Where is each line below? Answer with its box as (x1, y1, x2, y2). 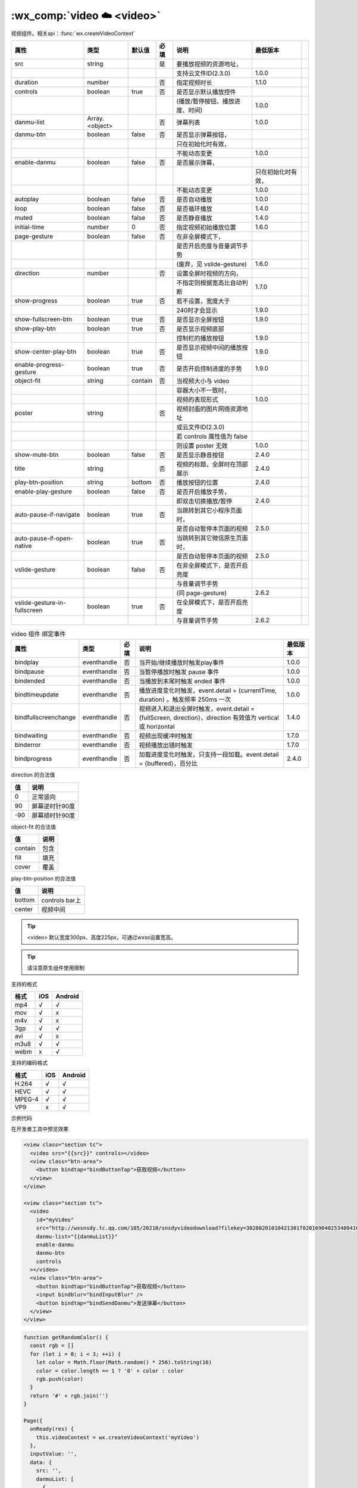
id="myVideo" (36, 1216, 74, 1223)
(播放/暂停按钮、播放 (176, 97, 234, 105)
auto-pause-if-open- (14, 534, 73, 542)
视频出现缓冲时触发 (139, 732, 193, 740)
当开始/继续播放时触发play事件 (139, 658, 225, 667)
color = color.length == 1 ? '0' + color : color (36, 1367, 184, 1374)
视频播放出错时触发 (139, 741, 193, 749)
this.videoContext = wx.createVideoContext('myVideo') (36, 1434, 199, 1440)
